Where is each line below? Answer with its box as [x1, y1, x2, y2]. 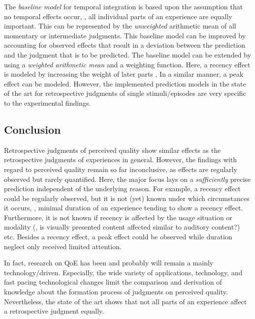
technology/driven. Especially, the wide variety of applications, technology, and [4, 267, 243, 277]
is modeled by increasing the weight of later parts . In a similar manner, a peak [4, 69, 244, 79]
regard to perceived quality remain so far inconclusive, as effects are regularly [4, 164, 237, 174]
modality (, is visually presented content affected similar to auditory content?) [4, 222, 240, 232]
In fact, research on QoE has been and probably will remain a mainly [4, 258, 214, 268]
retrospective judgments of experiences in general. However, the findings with [4, 154, 237, 165]
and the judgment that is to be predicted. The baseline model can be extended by [4, 49, 251, 59]
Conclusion [4, 121, 61, 137]
